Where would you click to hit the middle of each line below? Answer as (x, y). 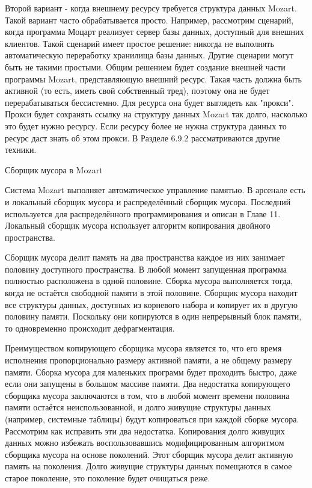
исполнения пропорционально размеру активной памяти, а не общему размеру (148, 360)
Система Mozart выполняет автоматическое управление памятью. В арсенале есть (155, 190)
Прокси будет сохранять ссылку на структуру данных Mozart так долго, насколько (156, 114)
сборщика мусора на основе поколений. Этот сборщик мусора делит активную (149, 454)
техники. (21, 150)
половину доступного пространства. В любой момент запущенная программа (146, 269)
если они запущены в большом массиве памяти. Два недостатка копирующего (148, 384)
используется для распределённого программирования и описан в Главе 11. (143, 213)
